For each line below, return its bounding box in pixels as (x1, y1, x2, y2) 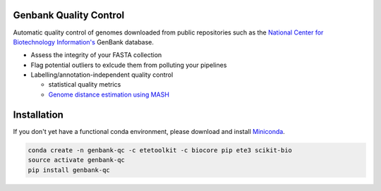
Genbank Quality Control (13, 9, 125, 21)
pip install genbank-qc (28, 166, 111, 174)
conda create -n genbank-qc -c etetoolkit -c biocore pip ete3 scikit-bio (28, 146, 293, 154)
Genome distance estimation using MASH (48, 90, 169, 99)
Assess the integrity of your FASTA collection (30, 51, 162, 59)
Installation (13, 109, 64, 121)
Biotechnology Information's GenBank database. (13, 37, 155, 46)
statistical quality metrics (48, 80, 121, 89)
